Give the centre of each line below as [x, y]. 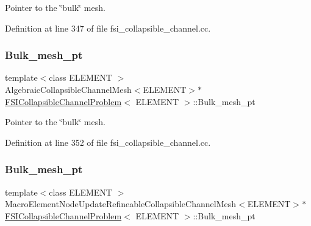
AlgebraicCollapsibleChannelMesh [68, 89]
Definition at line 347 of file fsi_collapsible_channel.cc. [108, 28]
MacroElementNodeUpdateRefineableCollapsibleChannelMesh [121, 204]
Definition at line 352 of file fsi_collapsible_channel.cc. [108, 142]
